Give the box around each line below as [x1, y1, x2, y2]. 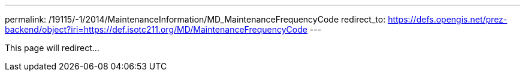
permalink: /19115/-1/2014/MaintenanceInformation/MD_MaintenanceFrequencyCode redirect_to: [5, 14, 386, 24]
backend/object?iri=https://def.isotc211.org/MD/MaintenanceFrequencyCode [5, 24, 307, 34]
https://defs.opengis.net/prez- [388, 14, 508, 24]
